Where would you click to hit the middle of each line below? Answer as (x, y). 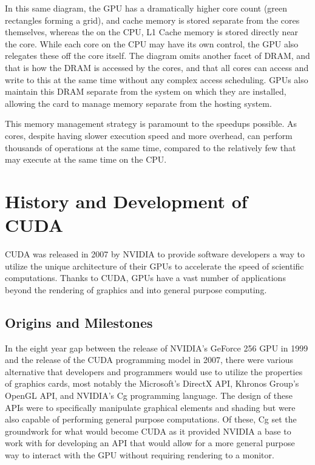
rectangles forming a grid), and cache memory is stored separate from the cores (152, 20)
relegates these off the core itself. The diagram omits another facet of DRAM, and (157, 56)
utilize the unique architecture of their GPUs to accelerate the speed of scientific (154, 266)
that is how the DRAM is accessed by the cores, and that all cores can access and (157, 67)
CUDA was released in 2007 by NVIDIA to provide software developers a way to (155, 254)
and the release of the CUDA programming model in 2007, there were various (149, 360)
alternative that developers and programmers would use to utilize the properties (154, 371)
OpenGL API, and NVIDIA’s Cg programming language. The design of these (149, 395)
